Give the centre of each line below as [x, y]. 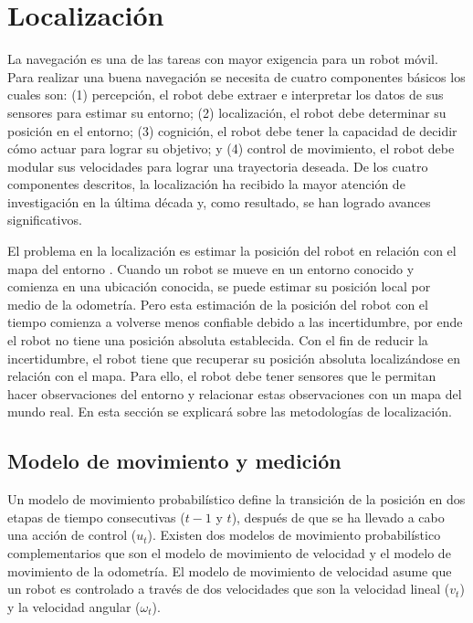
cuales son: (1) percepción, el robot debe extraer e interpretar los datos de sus [226, 95]
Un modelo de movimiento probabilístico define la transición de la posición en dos [236, 499]
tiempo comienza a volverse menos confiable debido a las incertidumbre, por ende [235, 322]
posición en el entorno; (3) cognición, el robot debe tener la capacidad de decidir [232, 130]
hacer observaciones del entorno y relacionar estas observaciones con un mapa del [235, 393]
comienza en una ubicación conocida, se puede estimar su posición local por [219, 286]
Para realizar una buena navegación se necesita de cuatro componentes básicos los [236, 76]
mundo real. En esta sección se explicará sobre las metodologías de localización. [230, 412]
